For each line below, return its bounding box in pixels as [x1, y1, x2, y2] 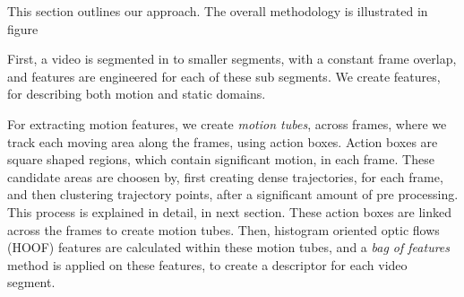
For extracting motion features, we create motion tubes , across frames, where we [7, 114, 447, 133]
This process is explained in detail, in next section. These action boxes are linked [7, 202, 452, 221]
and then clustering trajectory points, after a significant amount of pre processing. [7, 185, 459, 204]
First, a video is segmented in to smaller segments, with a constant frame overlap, [7, 49, 457, 68]
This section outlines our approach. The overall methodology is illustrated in [7, 2, 428, 20]
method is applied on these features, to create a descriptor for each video [7, 255, 408, 274]
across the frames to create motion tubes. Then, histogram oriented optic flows [7, 220, 440, 239]
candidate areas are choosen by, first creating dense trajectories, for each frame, [7, 167, 443, 186]
